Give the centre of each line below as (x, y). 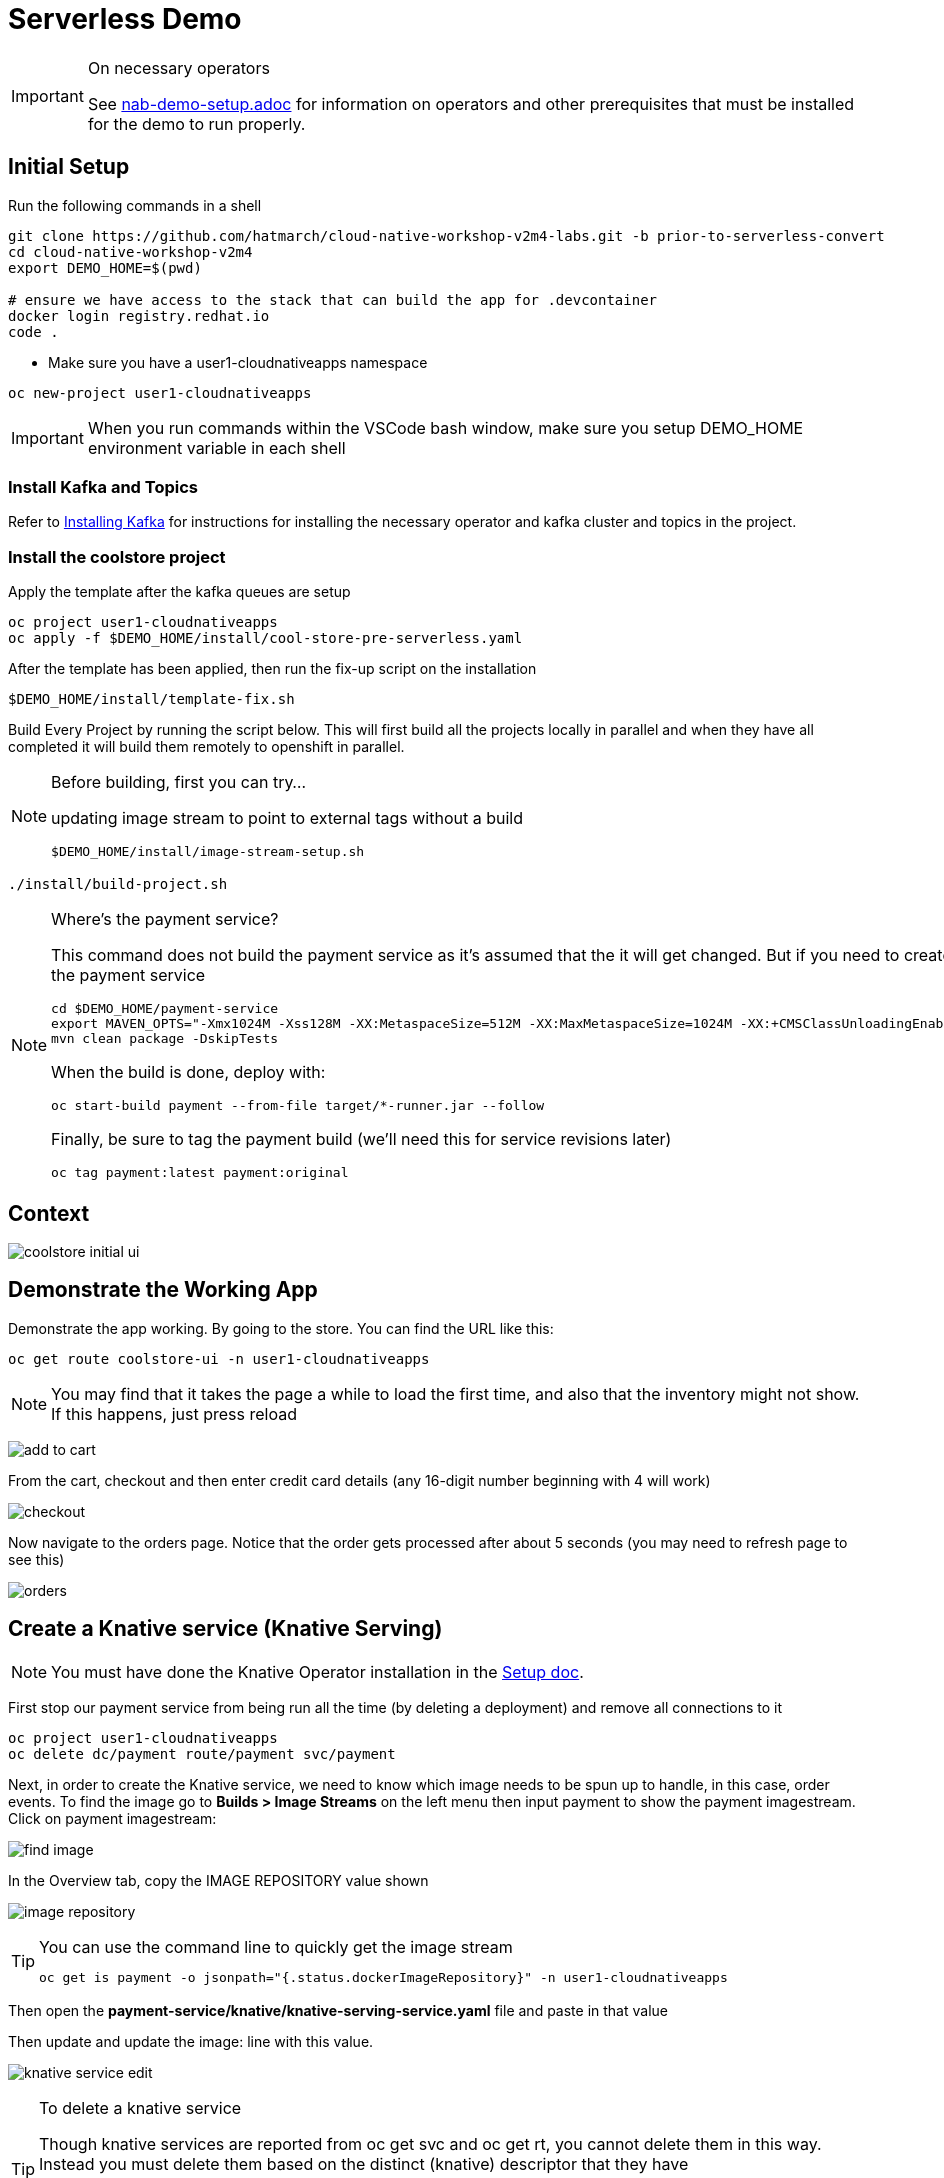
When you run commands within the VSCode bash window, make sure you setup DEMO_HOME (445, 427)
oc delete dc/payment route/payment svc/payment (202, 1753)
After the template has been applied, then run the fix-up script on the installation (272, 669)
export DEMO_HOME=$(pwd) (105, 267)
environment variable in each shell (216, 447)
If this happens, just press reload (174, 1413)
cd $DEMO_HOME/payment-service (165, 1009)
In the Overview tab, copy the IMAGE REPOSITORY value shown (218, 1880)
